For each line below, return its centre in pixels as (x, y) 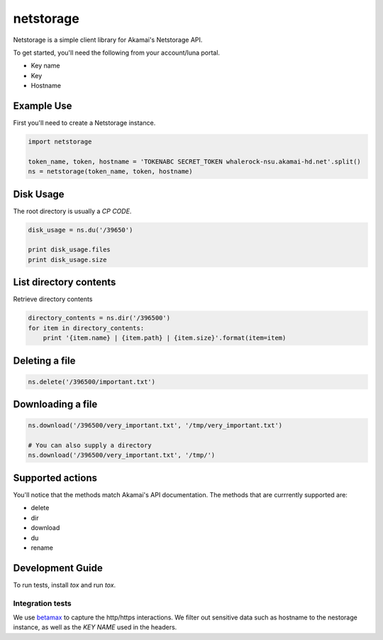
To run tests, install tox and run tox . (65, 585)
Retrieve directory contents (53, 299)
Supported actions (55, 478)
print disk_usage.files (70, 250)
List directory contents (65, 282)
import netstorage (60, 142)
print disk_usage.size (67, 260)
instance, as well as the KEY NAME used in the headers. (95, 627)
